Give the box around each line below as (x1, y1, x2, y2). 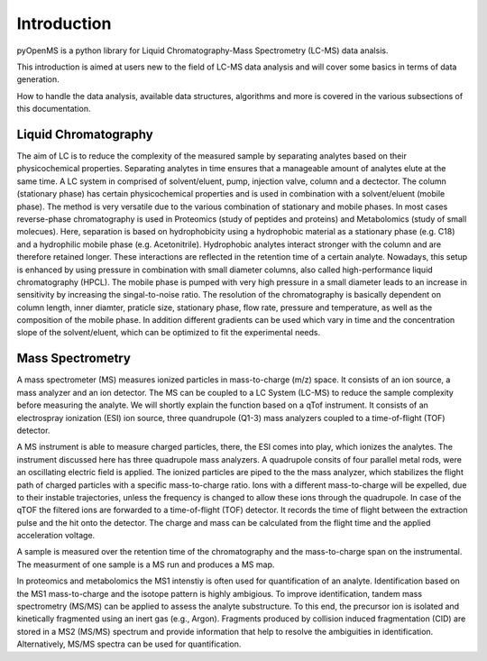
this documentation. (16, 104, 91, 115)
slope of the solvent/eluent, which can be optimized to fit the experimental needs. (16, 327, 321, 338)
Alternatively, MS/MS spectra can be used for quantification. (16, 638, 242, 649)
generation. (16, 74, 60, 85)
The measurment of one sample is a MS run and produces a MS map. (16, 559, 275, 570)
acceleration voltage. (16, 530, 96, 541)
